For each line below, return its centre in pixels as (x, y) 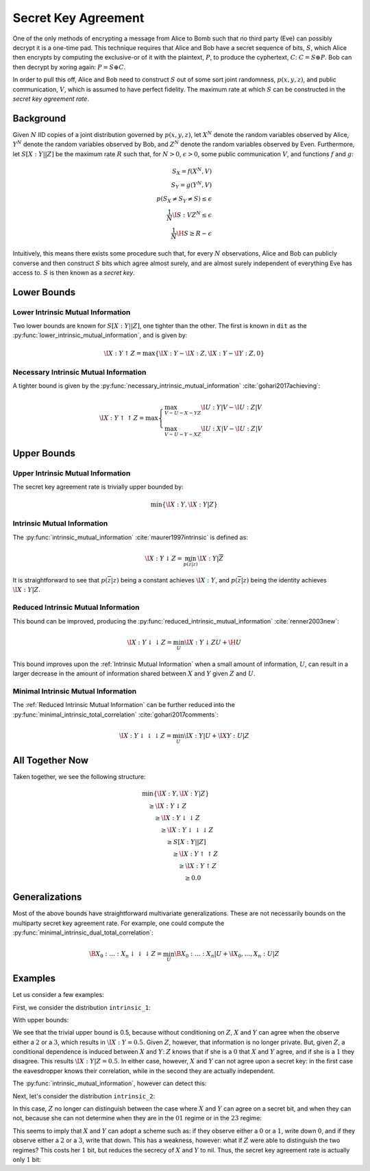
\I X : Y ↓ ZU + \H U (213, 642)
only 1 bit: (27, 1159)
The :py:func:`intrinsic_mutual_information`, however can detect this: (110, 1083)
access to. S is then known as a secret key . (74, 272)
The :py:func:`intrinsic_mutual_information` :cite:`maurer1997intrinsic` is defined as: (130, 537)
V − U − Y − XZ (183, 434)
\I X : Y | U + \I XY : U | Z (217, 736)
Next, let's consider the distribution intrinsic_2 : (84, 1096)
